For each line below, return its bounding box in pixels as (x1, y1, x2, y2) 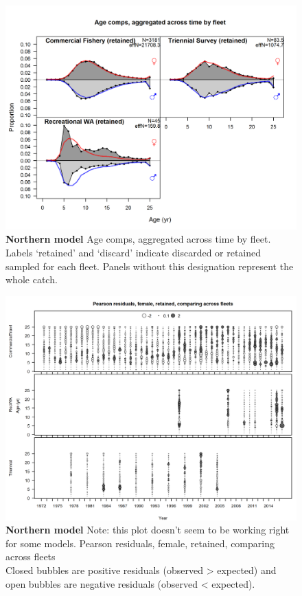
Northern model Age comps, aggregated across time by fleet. (5, 232, 271, 246)
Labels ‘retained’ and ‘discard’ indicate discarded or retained (5, 245, 262, 260)
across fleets (5, 549, 56, 564)
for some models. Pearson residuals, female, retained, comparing (5, 536, 275, 550)
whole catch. (5, 272, 58, 287)
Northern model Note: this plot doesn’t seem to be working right (5, 522, 290, 537)
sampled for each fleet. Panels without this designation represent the (5, 258, 294, 273)
